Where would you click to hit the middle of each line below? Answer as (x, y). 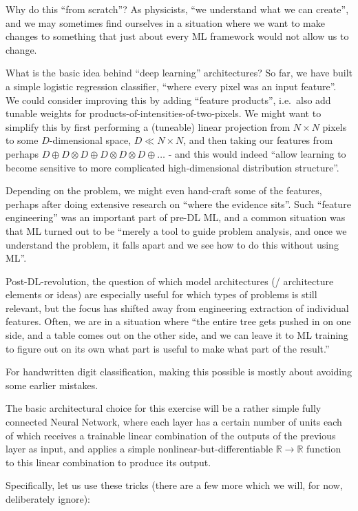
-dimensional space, (90, 140)
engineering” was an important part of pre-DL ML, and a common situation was (176, 217)
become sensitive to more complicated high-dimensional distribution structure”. (172, 167)
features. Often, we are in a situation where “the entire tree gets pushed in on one (178, 321)
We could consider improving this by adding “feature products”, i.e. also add (168, 100)
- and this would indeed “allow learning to (257, 153)
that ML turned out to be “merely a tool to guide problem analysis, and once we (176, 230)
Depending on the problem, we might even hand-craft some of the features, (164, 190)
